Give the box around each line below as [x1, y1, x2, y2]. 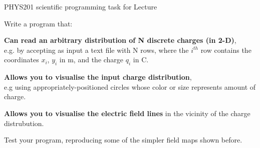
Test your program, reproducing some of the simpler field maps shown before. [4, 135, 242, 145]
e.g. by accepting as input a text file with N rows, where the [4, 44, 189, 55]
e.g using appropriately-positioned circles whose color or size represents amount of [4, 81, 256, 92]
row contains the [200, 44, 251, 55]
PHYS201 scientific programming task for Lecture [4, 1, 157, 11]
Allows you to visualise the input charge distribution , [4, 72, 192, 82]
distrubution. [4, 118, 44, 128]
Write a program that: [4, 18, 73, 28]
